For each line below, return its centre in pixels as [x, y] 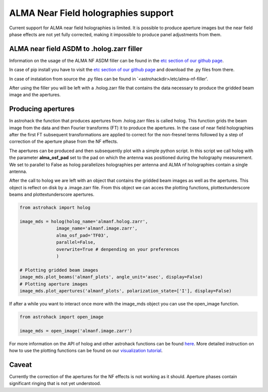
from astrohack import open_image [62, 317]
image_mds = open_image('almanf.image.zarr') [76, 331]
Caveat [21, 364]
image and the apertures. [35, 95]
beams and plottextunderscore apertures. [52, 195]
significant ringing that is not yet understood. [55, 384]
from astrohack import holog [55, 208]
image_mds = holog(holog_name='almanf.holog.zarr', [84, 221]
